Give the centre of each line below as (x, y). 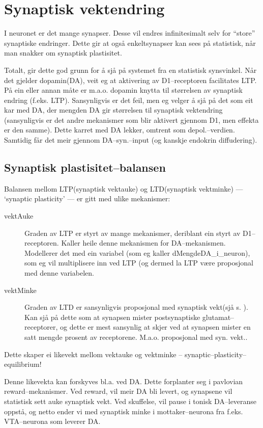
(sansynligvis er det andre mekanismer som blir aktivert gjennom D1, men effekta (131, 119)
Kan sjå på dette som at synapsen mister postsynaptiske (112, 317)
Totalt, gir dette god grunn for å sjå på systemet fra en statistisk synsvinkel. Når (130, 70)
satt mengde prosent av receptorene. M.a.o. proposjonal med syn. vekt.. (136, 337)
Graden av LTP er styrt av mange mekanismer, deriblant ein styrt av (133, 233)
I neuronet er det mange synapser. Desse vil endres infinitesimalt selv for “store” (130, 33)
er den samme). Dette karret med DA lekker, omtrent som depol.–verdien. (120, 130)
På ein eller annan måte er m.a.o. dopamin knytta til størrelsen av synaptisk (123, 90)
